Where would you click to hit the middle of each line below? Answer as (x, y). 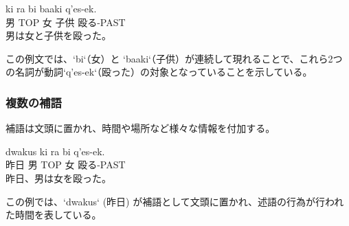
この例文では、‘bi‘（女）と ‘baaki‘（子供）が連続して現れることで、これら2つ (174, 58)
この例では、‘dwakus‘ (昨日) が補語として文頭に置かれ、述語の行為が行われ (175, 201)
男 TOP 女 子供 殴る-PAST (66, 22)
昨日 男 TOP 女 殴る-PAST (66, 165)
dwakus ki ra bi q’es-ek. (55, 151)
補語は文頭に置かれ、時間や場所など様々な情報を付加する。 (140, 128)
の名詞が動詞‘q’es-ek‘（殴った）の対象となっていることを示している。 (159, 72)
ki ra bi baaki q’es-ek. (51, 8)
